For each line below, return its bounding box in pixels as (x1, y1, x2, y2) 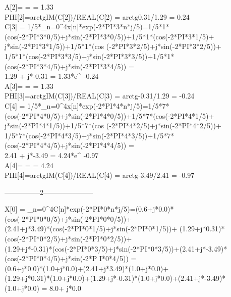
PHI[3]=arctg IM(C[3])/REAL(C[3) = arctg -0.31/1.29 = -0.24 (5, 90, 195, 101)
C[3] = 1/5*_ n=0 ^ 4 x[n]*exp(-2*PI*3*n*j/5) (5, 21, 143, 32)
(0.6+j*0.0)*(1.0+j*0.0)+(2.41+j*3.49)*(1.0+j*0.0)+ (5, 263, 169, 273)
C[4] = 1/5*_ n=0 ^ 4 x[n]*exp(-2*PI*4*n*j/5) (5, 100, 143, 111)
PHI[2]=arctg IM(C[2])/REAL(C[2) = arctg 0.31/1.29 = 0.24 (5, 11, 190, 22)
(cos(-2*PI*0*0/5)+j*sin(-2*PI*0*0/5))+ (5, 213, 132, 224)
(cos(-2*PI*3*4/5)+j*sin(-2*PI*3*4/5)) (5, 61, 127, 71)
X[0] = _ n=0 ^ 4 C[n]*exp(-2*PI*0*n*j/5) (5, 204, 130, 214)
